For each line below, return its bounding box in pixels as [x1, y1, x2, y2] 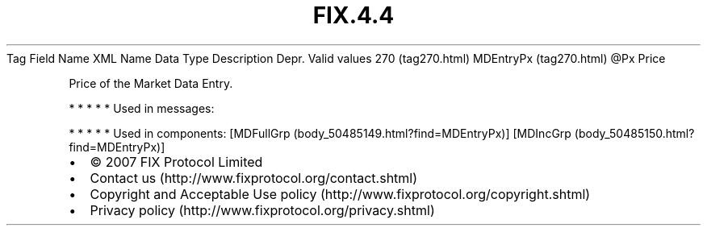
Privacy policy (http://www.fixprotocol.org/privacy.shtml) [90, 201, 435, 218]
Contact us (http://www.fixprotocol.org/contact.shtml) [90, 169, 418, 186]
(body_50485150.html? [574, 126, 695, 140]
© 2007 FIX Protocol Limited [90, 153, 263, 170]
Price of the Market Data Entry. [69, 76, 233, 90]
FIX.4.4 [312, 2, 395, 29]
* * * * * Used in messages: [69, 101, 215, 115]
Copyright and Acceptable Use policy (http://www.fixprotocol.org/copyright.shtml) [90, 185, 591, 202]
